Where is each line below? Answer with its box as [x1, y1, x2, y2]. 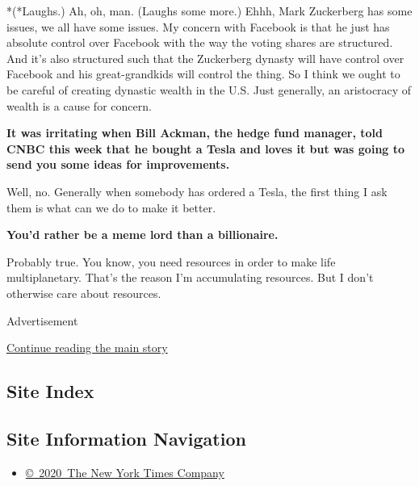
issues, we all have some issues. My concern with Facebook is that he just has [6, 18, 390, 35]
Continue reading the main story [6, 339, 168, 356]
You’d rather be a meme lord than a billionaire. [6, 226, 279, 243]
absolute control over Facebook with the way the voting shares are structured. [6, 34, 393, 51]
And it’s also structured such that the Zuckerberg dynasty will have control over [6, 49, 404, 66]
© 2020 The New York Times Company [25, 463, 224, 480]
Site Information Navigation [6, 425, 246, 450]
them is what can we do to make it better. [6, 199, 216, 216]
